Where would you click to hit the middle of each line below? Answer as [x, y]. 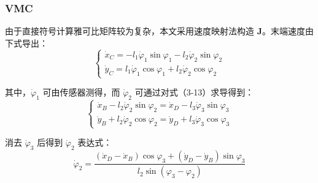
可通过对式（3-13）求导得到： [194, 92]
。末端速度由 [288, 31]
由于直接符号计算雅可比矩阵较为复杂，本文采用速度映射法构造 [130, 31]
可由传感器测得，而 [81, 92]
